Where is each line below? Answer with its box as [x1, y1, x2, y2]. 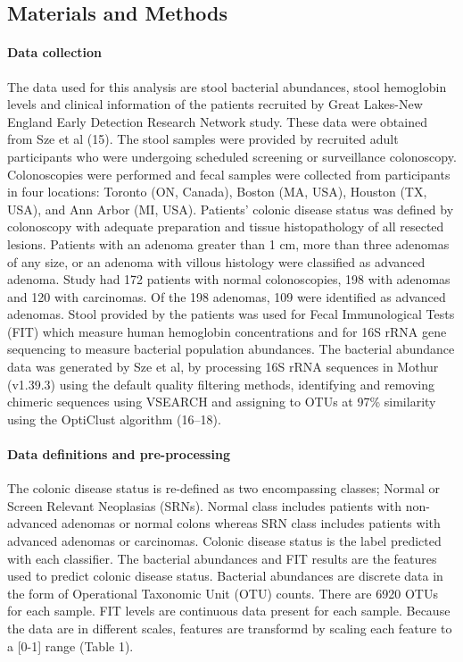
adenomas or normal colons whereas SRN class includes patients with [62, 514, 441, 532]
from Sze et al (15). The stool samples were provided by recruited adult [7, 130, 399, 148]
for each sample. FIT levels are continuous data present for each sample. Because [7, 601, 451, 620]
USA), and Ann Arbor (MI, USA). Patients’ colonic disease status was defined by [7, 199, 454, 218]
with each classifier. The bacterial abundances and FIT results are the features [7, 549, 437, 567]
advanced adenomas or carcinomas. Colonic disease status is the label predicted [7, 532, 442, 550]
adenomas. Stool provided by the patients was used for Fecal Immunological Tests [7, 305, 455, 323]
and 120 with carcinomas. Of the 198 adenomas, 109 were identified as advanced [7, 287, 446, 306]
